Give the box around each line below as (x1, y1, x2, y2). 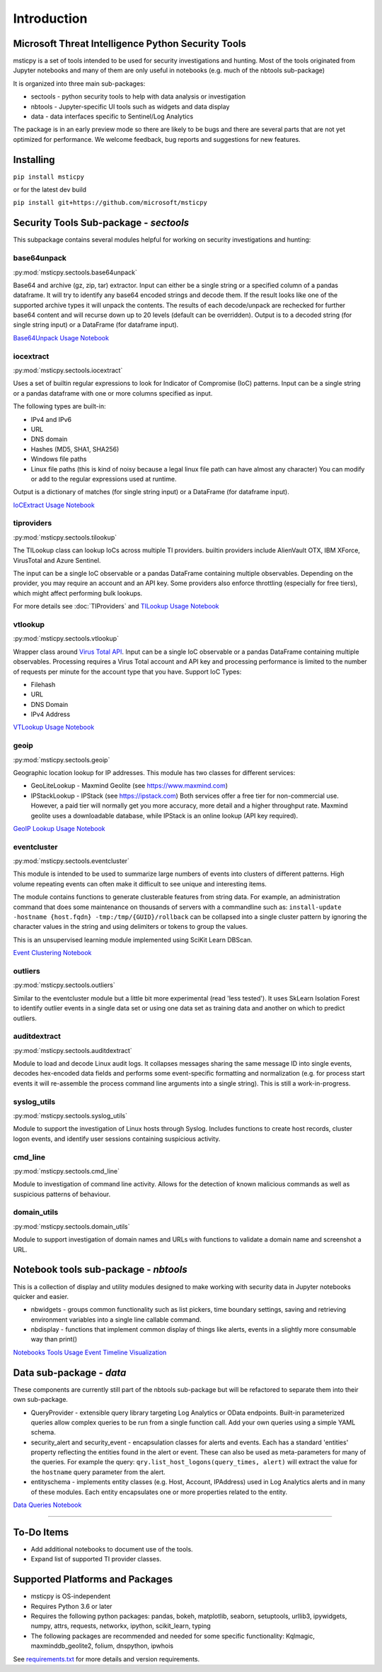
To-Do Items (13, 1526, 69, 1538)
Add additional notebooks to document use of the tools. (30, 1544, 194, 1553)
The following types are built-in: (13, 402, 106, 411)
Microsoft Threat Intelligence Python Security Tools (13, 38, 247, 50)
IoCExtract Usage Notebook (13, 501, 95, 509)
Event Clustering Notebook (13, 949, 92, 957)
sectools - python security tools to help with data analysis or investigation (30, 92, 246, 101)
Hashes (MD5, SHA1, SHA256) (30, 445, 120, 453)
